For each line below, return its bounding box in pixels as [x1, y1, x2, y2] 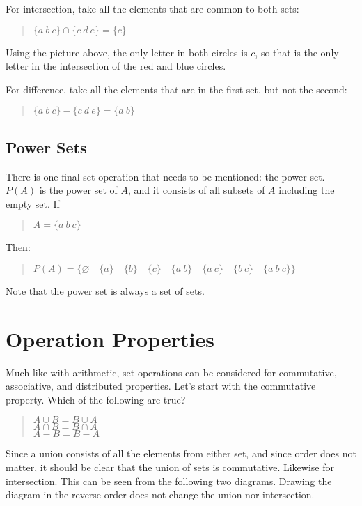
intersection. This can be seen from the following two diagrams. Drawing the [6, 473, 332, 488]
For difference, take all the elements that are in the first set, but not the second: [6, 82, 347, 96]
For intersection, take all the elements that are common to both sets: [6, 1, 299, 15]
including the [278, 183, 335, 197]
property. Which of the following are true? [6, 392, 186, 406]
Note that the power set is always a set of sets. [6, 283, 205, 298]
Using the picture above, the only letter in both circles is [6, 45, 248, 59]
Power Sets [6, 136, 87, 158]
